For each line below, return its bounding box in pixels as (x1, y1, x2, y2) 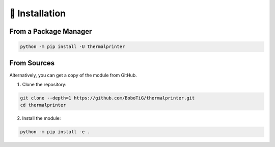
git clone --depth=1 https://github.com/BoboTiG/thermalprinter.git (20, 95, 195, 101)
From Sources (9, 59, 55, 67)
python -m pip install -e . (20, 129, 90, 135)
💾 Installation (9, 8, 66, 19)
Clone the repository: (22, 82, 67, 88)
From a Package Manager (9, 27, 92, 36)
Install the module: (22, 115, 61, 121)
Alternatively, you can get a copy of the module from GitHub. (9, 72, 137, 78)
